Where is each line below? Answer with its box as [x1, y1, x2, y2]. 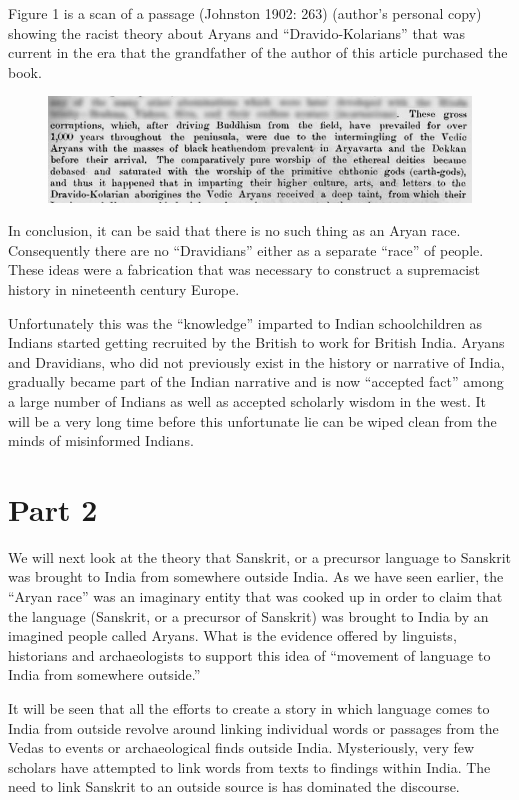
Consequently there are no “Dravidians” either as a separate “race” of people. [8, 239, 484, 260]
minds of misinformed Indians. [8, 430, 194, 451]
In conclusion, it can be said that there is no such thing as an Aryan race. [8, 220, 461, 241]
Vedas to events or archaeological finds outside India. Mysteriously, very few [8, 737, 475, 758]
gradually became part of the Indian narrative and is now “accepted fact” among [8, 371, 504, 392]
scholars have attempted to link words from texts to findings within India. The [8, 756, 491, 777]
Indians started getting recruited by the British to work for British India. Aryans [8, 332, 505, 353]
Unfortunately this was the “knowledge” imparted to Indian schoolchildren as [8, 312, 483, 333]
